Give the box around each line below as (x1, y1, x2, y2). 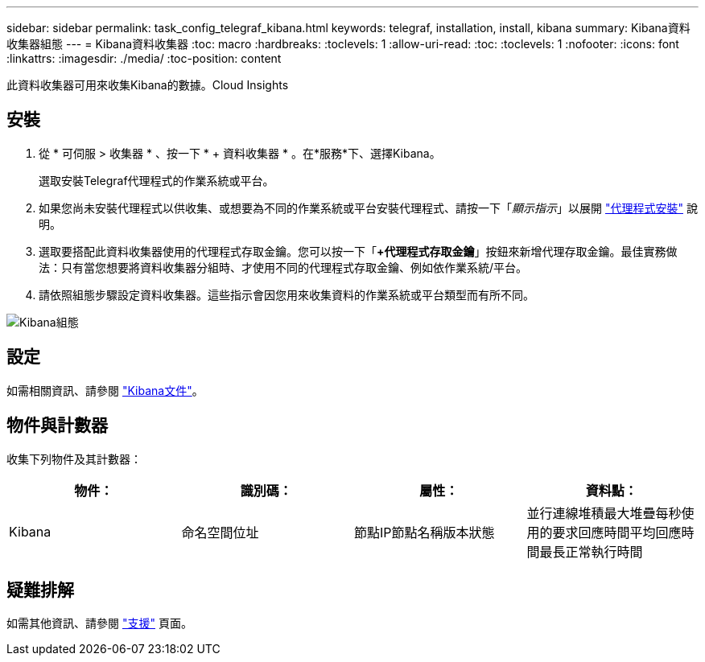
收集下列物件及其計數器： (6, 451, 142, 466)
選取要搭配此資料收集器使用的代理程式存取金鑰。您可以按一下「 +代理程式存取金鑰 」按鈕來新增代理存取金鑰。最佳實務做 (39, 244, 678, 258)
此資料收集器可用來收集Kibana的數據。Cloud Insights (6, 78, 289, 92)
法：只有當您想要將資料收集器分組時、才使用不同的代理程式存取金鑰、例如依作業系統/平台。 (39, 260, 528, 274)
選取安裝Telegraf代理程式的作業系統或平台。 (39, 173, 274, 187)
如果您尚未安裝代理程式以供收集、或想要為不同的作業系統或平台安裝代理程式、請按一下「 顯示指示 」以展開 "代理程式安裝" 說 (39, 200, 698, 215)
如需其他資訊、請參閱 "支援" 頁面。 (6, 616, 192, 631)
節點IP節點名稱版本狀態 (354, 524, 495, 541)
